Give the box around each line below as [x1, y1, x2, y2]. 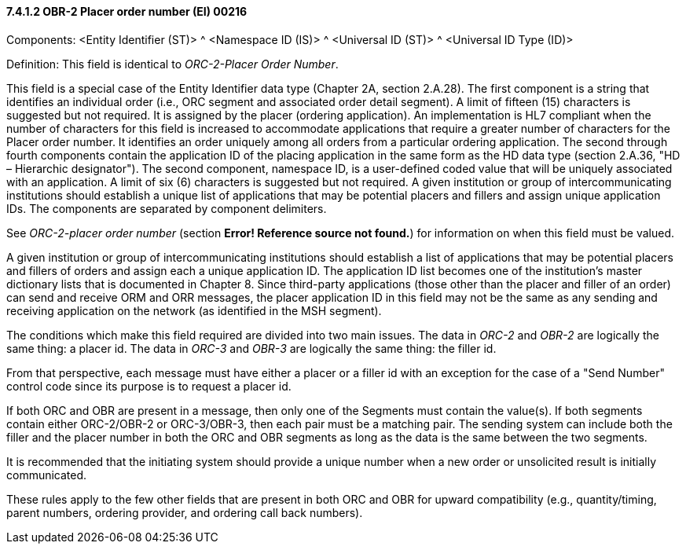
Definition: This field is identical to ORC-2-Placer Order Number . [6, 57, 339, 71]
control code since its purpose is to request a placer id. [6, 379, 292, 393]
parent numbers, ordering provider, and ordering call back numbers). [6, 505, 363, 519]
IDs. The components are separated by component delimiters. [6, 201, 327, 215]
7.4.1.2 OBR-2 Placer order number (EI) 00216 [6, 5, 248, 18]
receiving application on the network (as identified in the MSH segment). [6, 303, 382, 317]
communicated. [6, 467, 87, 482]
